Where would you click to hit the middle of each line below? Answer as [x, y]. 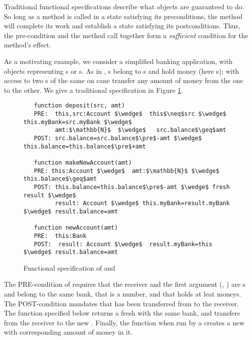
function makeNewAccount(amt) [83, 162]
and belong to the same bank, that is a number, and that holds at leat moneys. [123, 294]
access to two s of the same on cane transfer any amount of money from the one [124, 80]
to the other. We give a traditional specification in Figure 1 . [94, 90]
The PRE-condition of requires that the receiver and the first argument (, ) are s [125, 284]
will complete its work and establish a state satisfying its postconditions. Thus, [122, 26]
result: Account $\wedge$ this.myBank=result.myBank [142, 203]
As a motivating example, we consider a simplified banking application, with [118, 61]
